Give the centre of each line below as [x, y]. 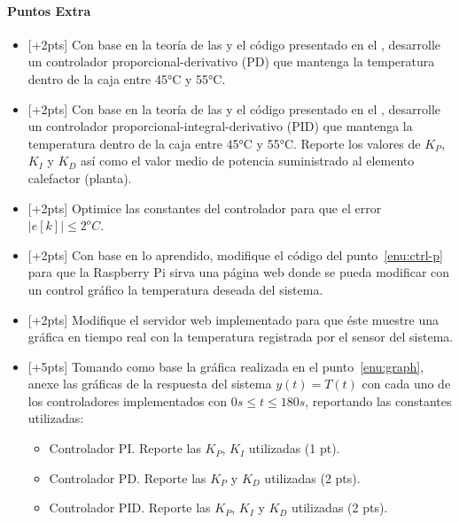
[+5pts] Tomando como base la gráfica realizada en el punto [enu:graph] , [226, 366]
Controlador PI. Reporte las [125, 448]
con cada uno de [406, 384]
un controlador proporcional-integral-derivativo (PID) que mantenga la [220, 126]
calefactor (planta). [80, 177]
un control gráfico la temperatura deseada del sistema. [175, 289]
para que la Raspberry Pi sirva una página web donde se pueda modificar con [239, 272]
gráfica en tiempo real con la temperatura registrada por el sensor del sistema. [241, 337]
